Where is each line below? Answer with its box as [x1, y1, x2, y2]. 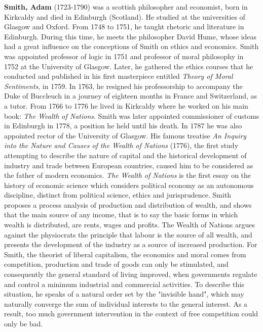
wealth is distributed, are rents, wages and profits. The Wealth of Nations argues [4, 219, 255, 230]
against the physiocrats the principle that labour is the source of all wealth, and [4, 229, 252, 240]
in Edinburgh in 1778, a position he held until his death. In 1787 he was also [4, 120, 242, 131]
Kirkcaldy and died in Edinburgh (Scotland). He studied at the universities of [4, 11, 245, 22]
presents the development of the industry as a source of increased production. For [4, 239, 257, 250]
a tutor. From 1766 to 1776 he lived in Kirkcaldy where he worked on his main [4, 100, 248, 111]
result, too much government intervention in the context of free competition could [4, 308, 258, 319]
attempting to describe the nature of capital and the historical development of [4, 150, 247, 160]
